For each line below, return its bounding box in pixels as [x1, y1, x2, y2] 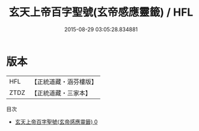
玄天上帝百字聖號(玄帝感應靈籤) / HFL [8, 5, 194, 19]
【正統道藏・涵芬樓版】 [31, 78, 98, 86]
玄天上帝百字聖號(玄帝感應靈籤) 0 [14, 118, 98, 125]
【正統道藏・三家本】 [31, 88, 92, 97]
